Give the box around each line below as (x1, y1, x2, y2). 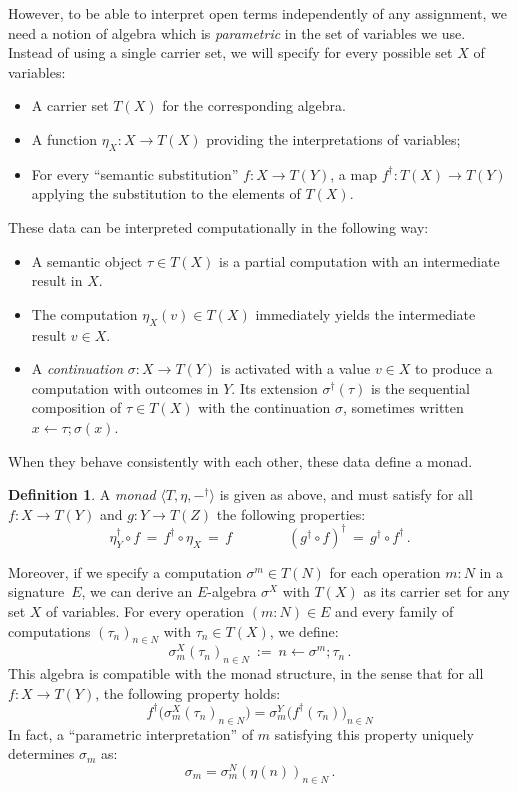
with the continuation (198, 397, 331, 418)
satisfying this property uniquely (274, 723, 474, 744)
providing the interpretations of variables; (206, 128, 461, 149)
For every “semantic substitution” (31, 163, 239, 184)
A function (31, 128, 98, 149)
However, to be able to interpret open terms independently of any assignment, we (8, 3, 507, 23)
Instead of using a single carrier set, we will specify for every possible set (8, 42, 453, 63)
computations (8, 620, 91, 641)
